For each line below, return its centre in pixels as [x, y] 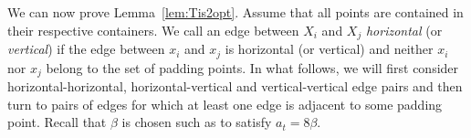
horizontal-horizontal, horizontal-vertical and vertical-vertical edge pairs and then [235, 85]
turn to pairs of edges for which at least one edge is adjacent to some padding [225, 104]
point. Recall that [57, 122]
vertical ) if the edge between [86, 49]
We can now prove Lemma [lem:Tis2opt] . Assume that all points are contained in [235, 12]
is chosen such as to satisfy [197, 122]
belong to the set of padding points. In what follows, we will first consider [252, 67]
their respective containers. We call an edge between [153, 30]
